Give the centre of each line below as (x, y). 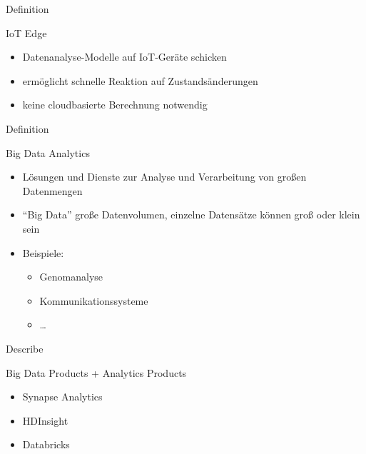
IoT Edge (26, 32)
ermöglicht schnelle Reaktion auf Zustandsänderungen (140, 80)
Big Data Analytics (48, 152)
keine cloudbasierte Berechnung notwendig (115, 105)
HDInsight (45, 420)
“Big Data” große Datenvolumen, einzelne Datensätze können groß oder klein (191, 215)
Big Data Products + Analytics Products (96, 372)
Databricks (46, 444)
